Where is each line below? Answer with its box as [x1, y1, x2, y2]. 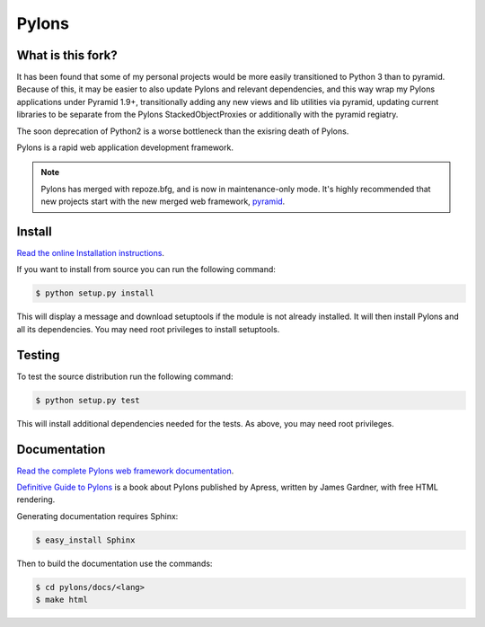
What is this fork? [16, 48, 118, 63]
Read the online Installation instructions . [16, 248, 165, 259]
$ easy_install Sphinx [35, 534, 136, 545]
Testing [16, 347, 60, 363]
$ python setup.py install [35, 288, 154, 298]
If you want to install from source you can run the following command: [16, 264, 276, 275]
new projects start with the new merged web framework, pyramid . [40, 196, 286, 207]
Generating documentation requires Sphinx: [16, 510, 179, 521]
